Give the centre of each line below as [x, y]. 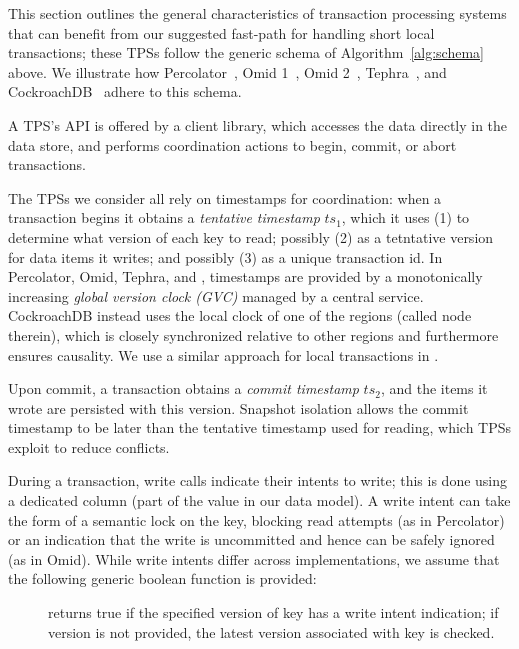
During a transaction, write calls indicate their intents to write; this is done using [258, 480]
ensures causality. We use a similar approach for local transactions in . [223, 354]
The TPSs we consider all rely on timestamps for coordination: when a [225, 197]
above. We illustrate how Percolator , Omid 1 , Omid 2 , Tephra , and [227, 71]
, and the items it [434, 388]
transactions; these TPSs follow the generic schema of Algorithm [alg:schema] [246, 52]
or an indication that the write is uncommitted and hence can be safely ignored [251, 539]
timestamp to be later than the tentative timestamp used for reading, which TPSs [260, 427]
